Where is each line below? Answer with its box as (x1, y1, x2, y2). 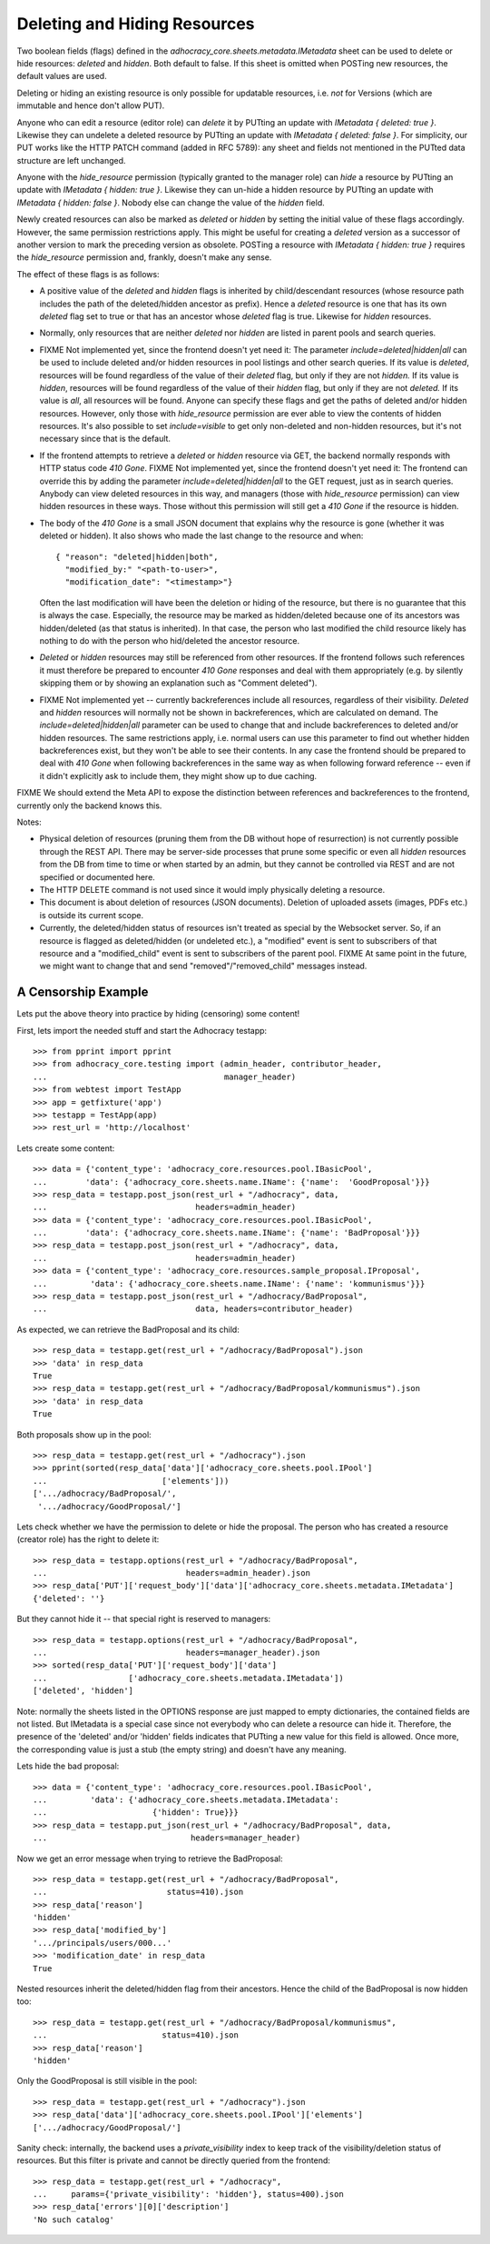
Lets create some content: (16, 1142, 115, 1154)
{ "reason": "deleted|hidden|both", (55, 551, 219, 562)
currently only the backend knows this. (16, 800, 162, 811)
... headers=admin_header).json (33, 1568, 310, 1578)
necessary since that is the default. (39, 433, 171, 445)
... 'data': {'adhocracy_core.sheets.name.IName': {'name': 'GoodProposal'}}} (33, 1177, 430, 1187)
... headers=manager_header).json (33, 1648, 320, 1658)
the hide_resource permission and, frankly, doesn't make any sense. (16, 252, 272, 263)
